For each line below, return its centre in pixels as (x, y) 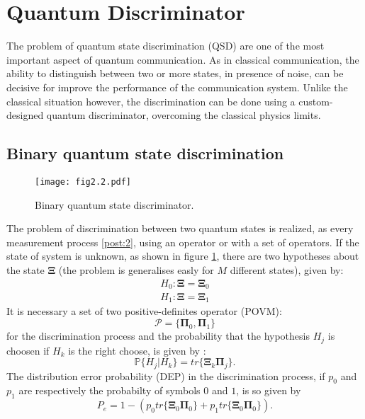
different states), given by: (287, 269)
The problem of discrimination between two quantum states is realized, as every (180, 228)
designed (25, 115)
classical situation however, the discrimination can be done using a (151, 101)
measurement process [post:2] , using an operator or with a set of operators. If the (183, 242)
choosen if (28, 350)
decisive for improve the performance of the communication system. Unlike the (177, 87)
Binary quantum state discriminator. (114, 204)
